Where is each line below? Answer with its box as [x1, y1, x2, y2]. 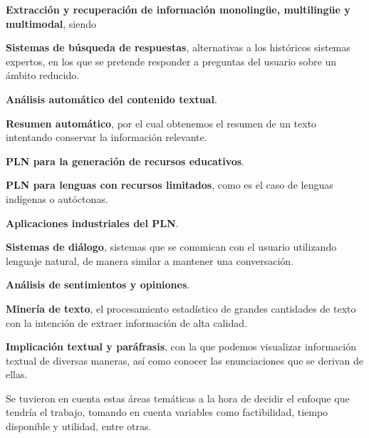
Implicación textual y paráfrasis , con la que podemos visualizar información [6, 339, 356, 354]
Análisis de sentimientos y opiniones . [6, 277, 190, 292]
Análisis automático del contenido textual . [6, 91, 217, 106]
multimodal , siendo [6, 16, 96, 31]
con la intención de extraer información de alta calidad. [6, 315, 247, 330]
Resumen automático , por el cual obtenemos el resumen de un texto [6, 115, 317, 130]
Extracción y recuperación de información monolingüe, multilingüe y [6, 2, 350, 16]
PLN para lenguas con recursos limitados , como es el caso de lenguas [6, 177, 333, 192]
